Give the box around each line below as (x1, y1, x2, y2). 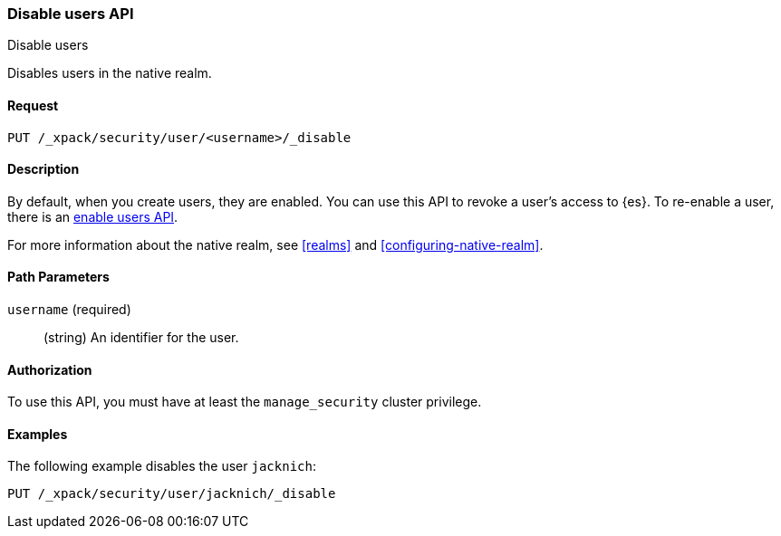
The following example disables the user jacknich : (7, 458, 316, 474)
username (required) (7, 301, 131, 318)
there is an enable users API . (7, 208, 178, 225)
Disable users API (7, 5, 134, 23)
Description (7, 161, 80, 177)
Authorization (7, 361, 92, 378)
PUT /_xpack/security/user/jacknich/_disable (7, 486, 336, 502)
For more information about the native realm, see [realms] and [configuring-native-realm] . (7, 236, 544, 253)
